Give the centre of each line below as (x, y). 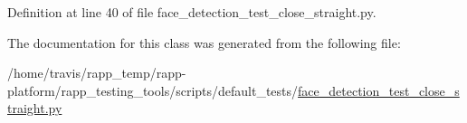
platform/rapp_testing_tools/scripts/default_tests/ (153, 90)
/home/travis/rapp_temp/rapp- (97, 73)
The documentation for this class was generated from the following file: (204, 42)
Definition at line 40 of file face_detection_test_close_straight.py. (192, 12)
